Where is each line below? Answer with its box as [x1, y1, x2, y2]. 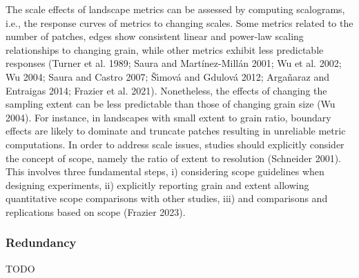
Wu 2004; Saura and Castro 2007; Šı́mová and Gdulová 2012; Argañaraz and [6, 69, 329, 83]
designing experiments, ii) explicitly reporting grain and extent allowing [6, 177, 309, 192]
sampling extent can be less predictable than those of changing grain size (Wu [6, 97, 336, 111]
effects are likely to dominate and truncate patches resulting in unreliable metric [6, 123, 346, 138]
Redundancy [6, 234, 77, 251]
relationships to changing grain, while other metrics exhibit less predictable [6, 42, 324, 57]
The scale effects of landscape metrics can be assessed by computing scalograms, [6, 2, 345, 16]
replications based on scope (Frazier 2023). [6, 204, 186, 219]
